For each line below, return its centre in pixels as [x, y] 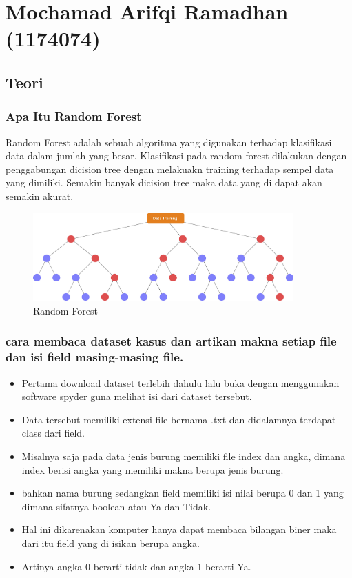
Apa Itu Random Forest [74, 116]
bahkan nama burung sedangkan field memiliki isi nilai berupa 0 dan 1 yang [183, 493]
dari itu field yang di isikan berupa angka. [111, 543]
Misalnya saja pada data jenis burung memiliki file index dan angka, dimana [184, 456]
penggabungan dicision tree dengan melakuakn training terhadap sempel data [170, 169]
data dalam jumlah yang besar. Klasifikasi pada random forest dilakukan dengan [176, 156]
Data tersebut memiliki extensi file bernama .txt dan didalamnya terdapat [179, 419]
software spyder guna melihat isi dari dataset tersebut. [137, 396]
